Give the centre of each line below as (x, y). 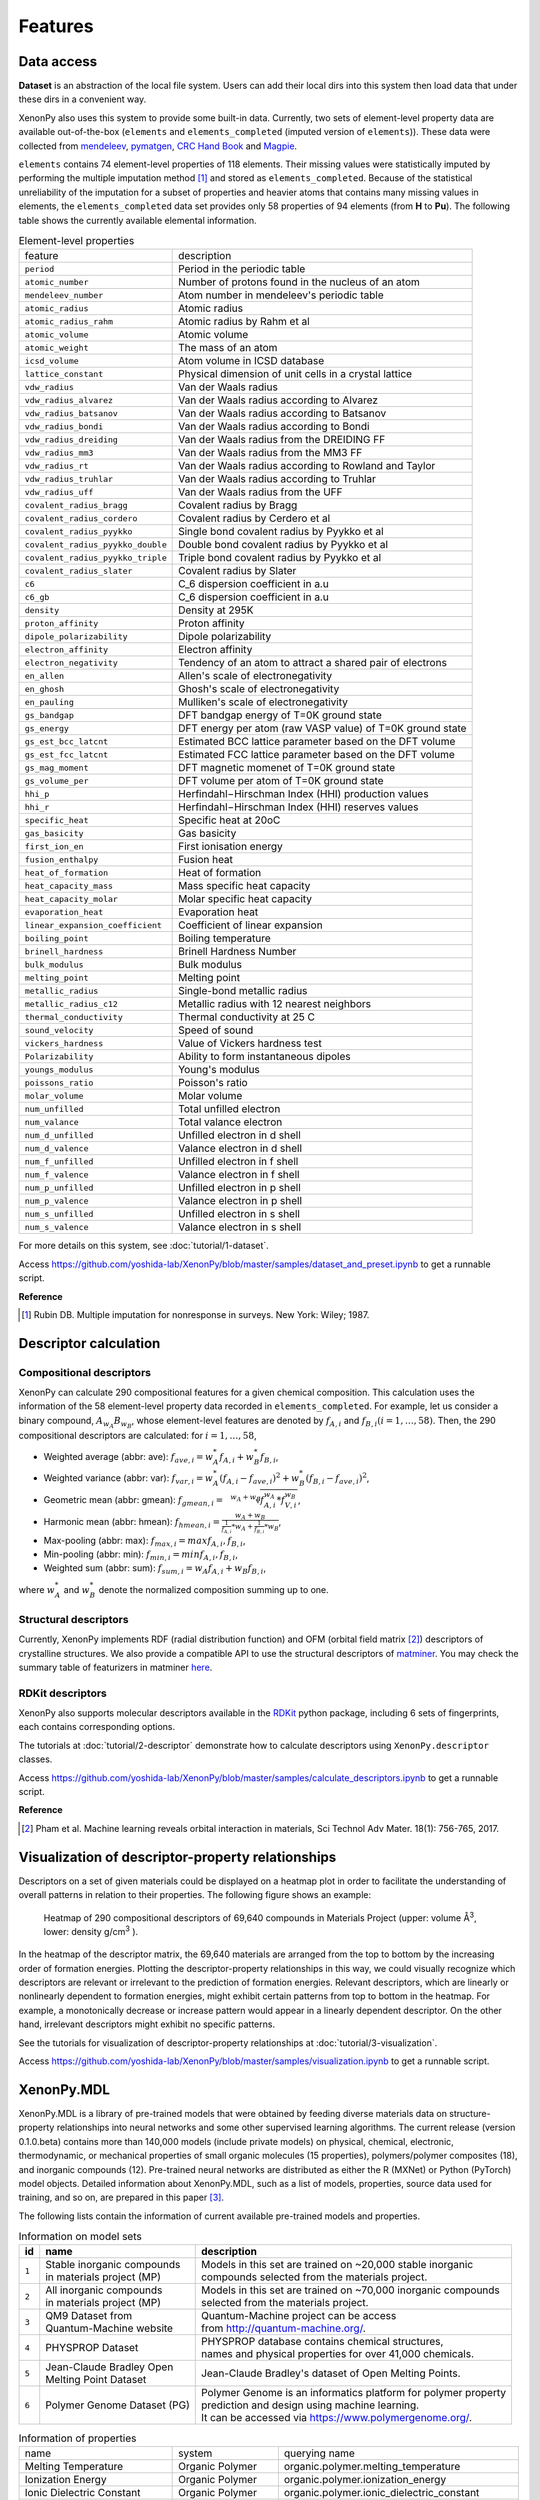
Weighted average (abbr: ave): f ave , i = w (128, 1458)
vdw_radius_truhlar (69, 478)
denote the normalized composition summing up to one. (213, 1589)
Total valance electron (230, 1122)
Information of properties (77, 2438)
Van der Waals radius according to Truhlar (277, 479)
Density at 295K (216, 610)
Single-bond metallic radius (243, 991)
